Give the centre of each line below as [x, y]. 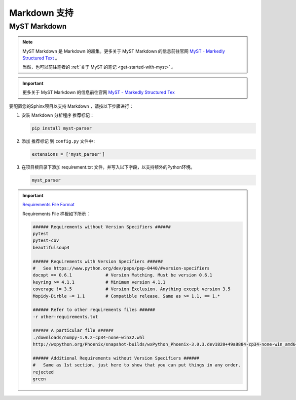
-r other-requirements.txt [65, 317]
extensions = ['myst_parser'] [68, 154]
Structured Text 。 [41, 58]
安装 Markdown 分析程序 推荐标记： [58, 115]
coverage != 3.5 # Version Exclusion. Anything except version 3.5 [132, 289]
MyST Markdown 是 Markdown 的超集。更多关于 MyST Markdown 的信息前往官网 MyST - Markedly [124, 51]
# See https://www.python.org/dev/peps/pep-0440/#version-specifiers [121, 268]
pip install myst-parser [62, 128]
